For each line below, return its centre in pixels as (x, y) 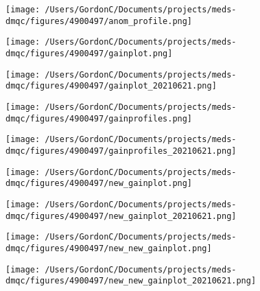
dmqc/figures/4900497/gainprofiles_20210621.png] (121, 151)
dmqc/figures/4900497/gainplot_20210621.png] (111, 86)
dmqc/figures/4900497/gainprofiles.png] (99, 118)
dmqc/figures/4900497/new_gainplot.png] (99, 184)
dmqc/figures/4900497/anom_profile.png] (99, 21)
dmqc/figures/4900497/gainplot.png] (89, 53)
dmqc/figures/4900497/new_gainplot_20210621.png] (121, 216)
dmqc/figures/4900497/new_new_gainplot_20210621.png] (131, 281)
